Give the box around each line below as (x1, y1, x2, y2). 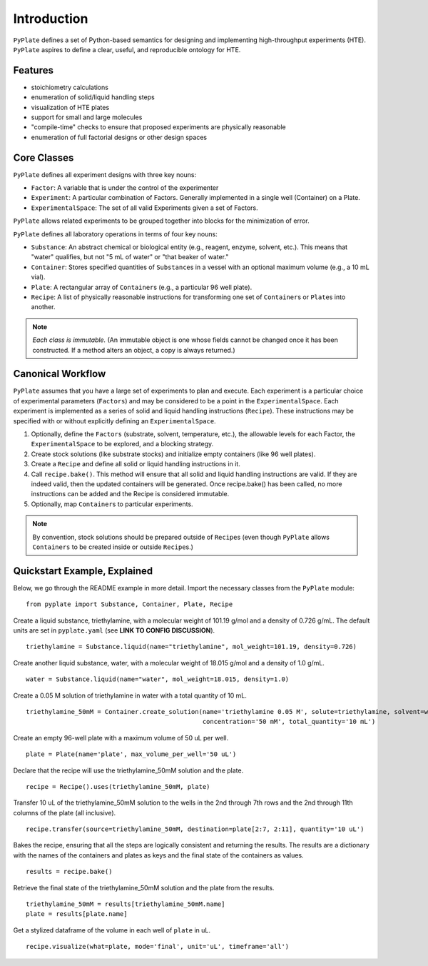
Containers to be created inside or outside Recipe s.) (32, 543, 194, 551)
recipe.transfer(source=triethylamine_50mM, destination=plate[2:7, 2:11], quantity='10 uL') (26, 825, 365, 833)
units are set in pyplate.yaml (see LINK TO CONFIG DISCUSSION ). (13, 626, 215, 635)
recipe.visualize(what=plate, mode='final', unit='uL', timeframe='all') (26, 942, 290, 951)
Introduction (13, 11, 88, 26)
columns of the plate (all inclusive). (13, 808, 116, 817)
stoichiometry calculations (31, 83, 108, 91)
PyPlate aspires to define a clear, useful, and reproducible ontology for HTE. (13, 45, 241, 54)
